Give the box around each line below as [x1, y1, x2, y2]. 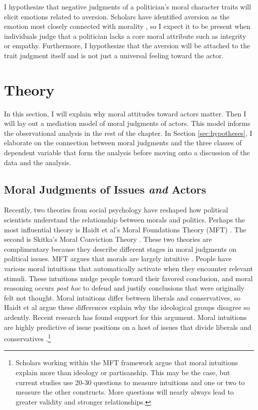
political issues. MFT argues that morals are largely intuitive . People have [4, 253, 232, 264]
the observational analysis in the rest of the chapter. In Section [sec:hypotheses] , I [4, 127, 253, 138]
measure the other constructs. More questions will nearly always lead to [15, 387, 234, 397]
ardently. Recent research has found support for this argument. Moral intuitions [4, 311, 247, 322]
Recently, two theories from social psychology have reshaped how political [4, 205, 228, 215]
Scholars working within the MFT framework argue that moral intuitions [15, 357, 238, 368]
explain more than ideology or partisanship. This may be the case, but [15, 367, 230, 378]
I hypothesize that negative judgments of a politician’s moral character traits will [4, 1, 251, 11]
